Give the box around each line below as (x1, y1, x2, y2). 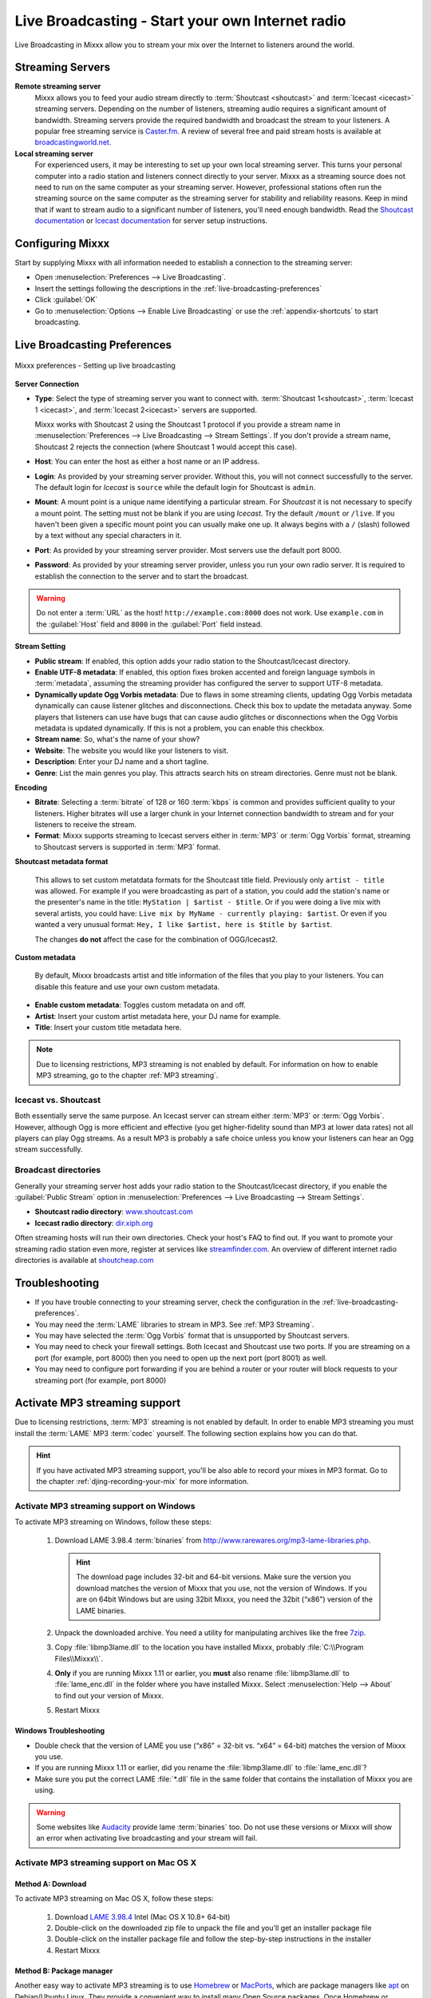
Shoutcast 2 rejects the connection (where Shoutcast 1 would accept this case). (34, 442, 297, 452)
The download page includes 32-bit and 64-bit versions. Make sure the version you (76, 1572, 351, 1582)
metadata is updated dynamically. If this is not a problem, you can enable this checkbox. (34, 723, 325, 733)
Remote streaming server (14, 82, 101, 91)
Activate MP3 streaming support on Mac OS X (14, 1857, 197, 1869)
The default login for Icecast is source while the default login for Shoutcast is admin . (34, 482, 316, 492)
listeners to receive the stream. (34, 820, 137, 830)
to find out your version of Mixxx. (54, 1690, 164, 1700)
